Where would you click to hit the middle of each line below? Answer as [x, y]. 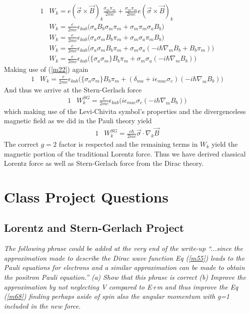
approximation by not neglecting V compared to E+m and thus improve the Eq [121, 286]
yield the [225, 144]
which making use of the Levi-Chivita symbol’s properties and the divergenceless [125, 111]
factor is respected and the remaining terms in [128, 144]
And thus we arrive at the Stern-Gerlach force [73, 89]
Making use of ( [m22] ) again [46, 69]
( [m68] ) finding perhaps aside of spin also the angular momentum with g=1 [117, 296]
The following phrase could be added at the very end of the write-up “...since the [124, 248]
